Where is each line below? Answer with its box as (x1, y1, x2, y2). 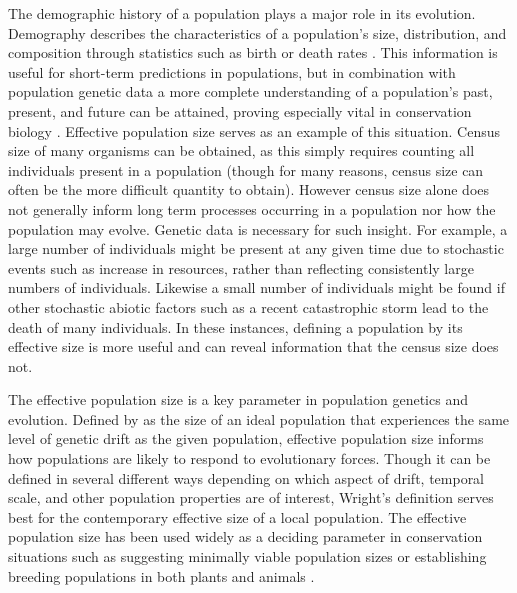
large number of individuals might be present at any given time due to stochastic (8, 238, 504, 259)
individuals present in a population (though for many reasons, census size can (8, 159, 484, 180)
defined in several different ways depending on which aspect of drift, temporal (8, 467, 485, 488)
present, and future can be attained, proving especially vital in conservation (8, 100, 472, 121)
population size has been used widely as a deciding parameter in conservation (8, 526, 483, 547)
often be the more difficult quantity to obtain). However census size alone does (8, 179, 490, 200)
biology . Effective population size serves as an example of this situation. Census (8, 120, 500, 141)
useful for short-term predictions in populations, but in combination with (8, 61, 456, 82)
